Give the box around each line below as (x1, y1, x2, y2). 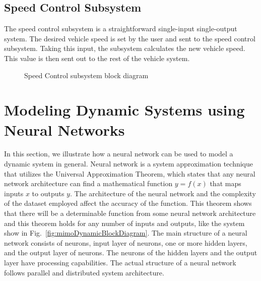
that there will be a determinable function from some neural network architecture (4, 208, 256, 218)
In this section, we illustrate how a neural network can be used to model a (4, 148, 233, 159)
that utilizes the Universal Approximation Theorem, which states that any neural (4, 168, 255, 179)
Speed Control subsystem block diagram (24, 70, 149, 80)
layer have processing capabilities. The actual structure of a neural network (4, 257, 236, 268)
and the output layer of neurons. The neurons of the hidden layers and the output (4, 247, 257, 258)
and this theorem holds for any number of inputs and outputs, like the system (4, 217, 245, 228)
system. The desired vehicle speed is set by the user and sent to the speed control (4, 33, 255, 43)
